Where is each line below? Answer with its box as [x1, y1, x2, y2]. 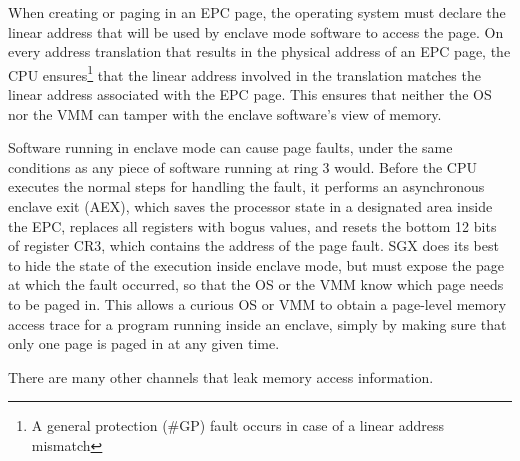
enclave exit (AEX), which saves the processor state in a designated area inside [8, 196, 493, 216]
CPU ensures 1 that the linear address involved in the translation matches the [8, 61, 481, 85]
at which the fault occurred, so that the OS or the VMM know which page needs [8, 274, 504, 295]
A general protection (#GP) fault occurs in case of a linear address [31, 415, 445, 436]
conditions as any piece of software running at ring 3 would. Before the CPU [8, 156, 477, 177]
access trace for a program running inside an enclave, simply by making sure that [8, 313, 507, 334]
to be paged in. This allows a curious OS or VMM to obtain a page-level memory [8, 293, 507, 314]
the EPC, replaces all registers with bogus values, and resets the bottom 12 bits [8, 215, 497, 236]
